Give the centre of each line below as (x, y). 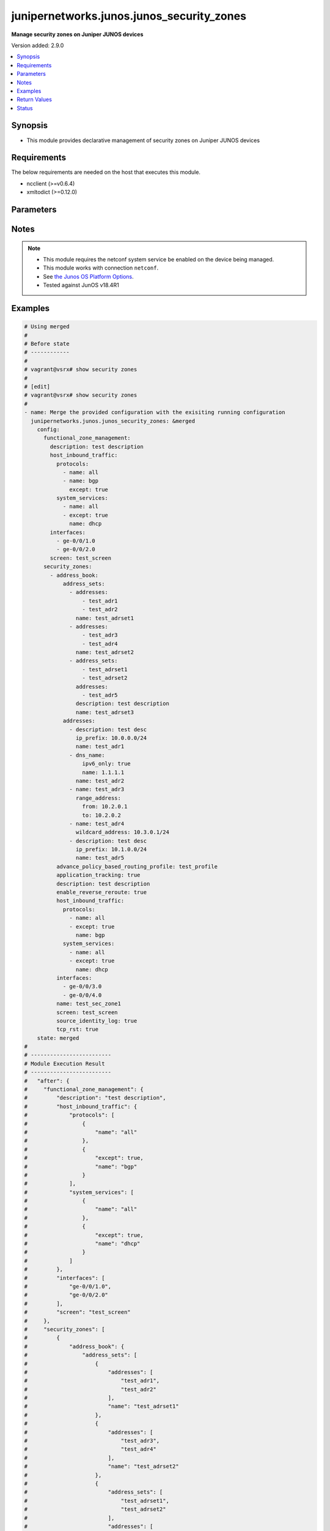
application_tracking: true (98, 875)
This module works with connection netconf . (101, 268)
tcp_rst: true (77, 1029)
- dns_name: (87, 755)
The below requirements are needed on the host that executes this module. (106, 172)
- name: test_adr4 (97, 823)
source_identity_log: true (97, 1021)
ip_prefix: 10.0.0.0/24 (111, 738)
